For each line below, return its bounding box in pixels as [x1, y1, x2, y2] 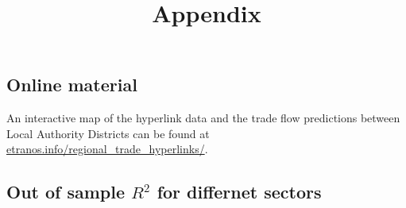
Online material [6, 72, 137, 97]
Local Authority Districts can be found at [6, 125, 210, 141]
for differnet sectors [157, 179, 322, 204]
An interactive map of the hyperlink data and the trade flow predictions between [6, 110, 400, 126]
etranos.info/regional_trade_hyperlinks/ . [6, 141, 208, 157]
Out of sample [6, 179, 126, 204]
